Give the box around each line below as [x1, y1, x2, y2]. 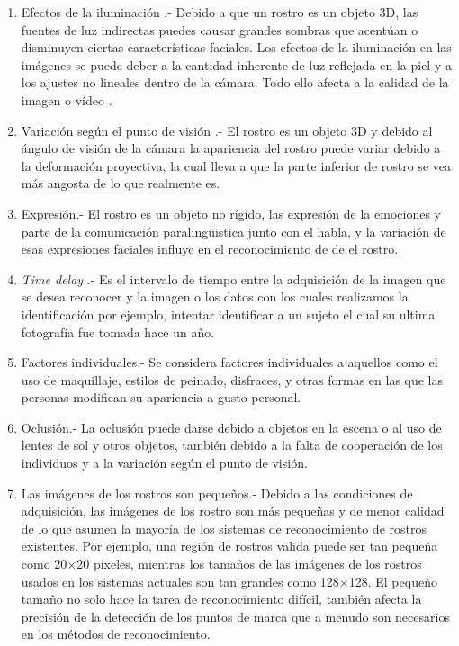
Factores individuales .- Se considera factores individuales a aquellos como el [21, 353, 438, 372]
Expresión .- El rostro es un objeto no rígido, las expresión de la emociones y [21, 203, 441, 222]
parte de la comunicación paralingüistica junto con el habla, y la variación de [21, 221, 446, 240]
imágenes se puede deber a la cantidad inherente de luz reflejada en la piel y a [21, 55, 452, 74]
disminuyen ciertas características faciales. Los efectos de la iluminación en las [21, 38, 452, 57]
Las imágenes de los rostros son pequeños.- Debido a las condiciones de [21, 483, 413, 502]
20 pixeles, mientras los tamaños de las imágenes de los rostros [76, 554, 422, 573]
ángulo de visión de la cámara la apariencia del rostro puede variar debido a [21, 139, 441, 157]
